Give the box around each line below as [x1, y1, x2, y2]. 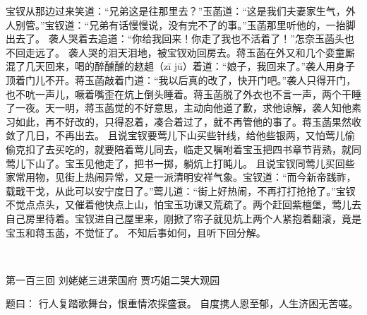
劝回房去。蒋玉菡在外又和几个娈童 [186, 44, 345, 59]
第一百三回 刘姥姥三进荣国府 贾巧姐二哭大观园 [6, 272, 220, 287]
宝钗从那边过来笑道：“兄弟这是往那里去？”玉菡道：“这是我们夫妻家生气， [6, 4, 346, 18]
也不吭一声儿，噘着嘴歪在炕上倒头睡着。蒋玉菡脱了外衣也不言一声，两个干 [6, 86, 351, 101]
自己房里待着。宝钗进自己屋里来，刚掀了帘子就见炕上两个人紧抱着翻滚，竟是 [6, 210, 361, 225]
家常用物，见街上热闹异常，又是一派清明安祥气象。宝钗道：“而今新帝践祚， [6, 170, 356, 184]
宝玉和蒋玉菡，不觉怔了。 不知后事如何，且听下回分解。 [6, 225, 266, 239]
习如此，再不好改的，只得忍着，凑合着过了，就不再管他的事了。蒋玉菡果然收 [6, 114, 361, 129]
